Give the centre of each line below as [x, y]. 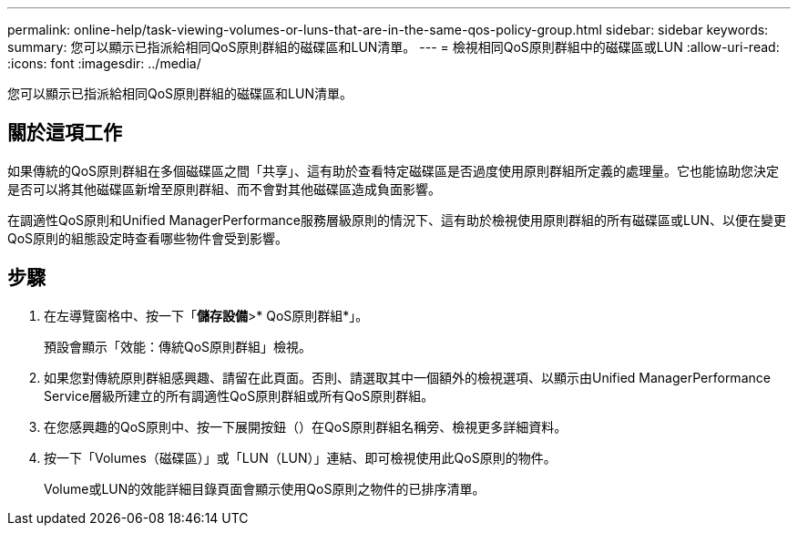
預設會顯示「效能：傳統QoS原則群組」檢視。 [178, 346]
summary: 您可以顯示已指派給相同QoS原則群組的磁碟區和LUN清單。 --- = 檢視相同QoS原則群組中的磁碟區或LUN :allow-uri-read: [394, 47]
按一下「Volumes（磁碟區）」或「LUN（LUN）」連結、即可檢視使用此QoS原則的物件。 [300, 457]
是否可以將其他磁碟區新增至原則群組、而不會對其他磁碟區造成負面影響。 [224, 189]
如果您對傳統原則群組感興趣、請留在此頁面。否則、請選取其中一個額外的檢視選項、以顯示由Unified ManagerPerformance [407, 377]
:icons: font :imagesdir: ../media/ [104, 63]
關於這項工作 [65, 133]
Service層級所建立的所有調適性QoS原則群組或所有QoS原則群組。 [239, 395]
